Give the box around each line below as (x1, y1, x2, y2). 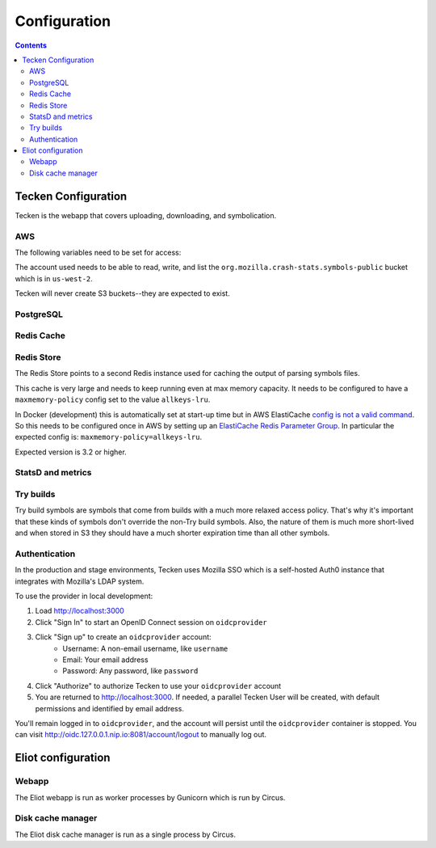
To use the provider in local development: (15, 591, 153, 601)
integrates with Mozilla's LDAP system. (15, 576, 145, 586)
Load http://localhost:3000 (35, 606, 124, 616)
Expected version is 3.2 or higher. (15, 447, 127, 457)
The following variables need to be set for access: (15, 247, 182, 257)
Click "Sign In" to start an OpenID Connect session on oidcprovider (35, 617, 267, 627)
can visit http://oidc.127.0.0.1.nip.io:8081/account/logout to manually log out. (15, 730, 266, 740)
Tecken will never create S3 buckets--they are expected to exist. (15, 289, 230, 298)
